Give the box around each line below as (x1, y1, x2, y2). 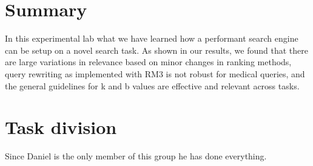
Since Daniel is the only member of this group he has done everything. (5, 150, 267, 162)
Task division (5, 115, 117, 139)
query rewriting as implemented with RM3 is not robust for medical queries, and (5, 67, 305, 80)
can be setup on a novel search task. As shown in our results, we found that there (5, 43, 308, 56)
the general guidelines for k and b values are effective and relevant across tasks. (5, 79, 300, 92)
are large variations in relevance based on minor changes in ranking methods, (5, 56, 292, 68)
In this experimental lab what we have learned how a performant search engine (5, 32, 298, 45)
